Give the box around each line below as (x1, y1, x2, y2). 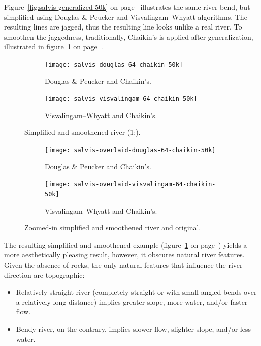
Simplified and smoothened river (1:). (24, 127, 141, 137)
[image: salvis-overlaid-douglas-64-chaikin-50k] (45, 147, 216, 154)
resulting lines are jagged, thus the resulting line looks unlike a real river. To (4, 21, 242, 32)
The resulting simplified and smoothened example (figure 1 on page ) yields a (4, 239, 247, 250)
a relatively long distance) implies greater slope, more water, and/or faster (16, 296, 248, 307)
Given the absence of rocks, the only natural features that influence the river (4, 259, 243, 270)
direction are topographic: (4, 269, 85, 280)
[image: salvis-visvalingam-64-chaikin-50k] (45, 95, 198, 103)
